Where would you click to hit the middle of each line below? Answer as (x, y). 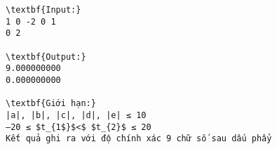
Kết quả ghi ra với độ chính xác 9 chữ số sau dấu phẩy (139, 139)
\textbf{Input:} (43, 10)
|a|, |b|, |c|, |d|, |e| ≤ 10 (76, 115)
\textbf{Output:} (46, 57)
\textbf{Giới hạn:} (51, 104)
